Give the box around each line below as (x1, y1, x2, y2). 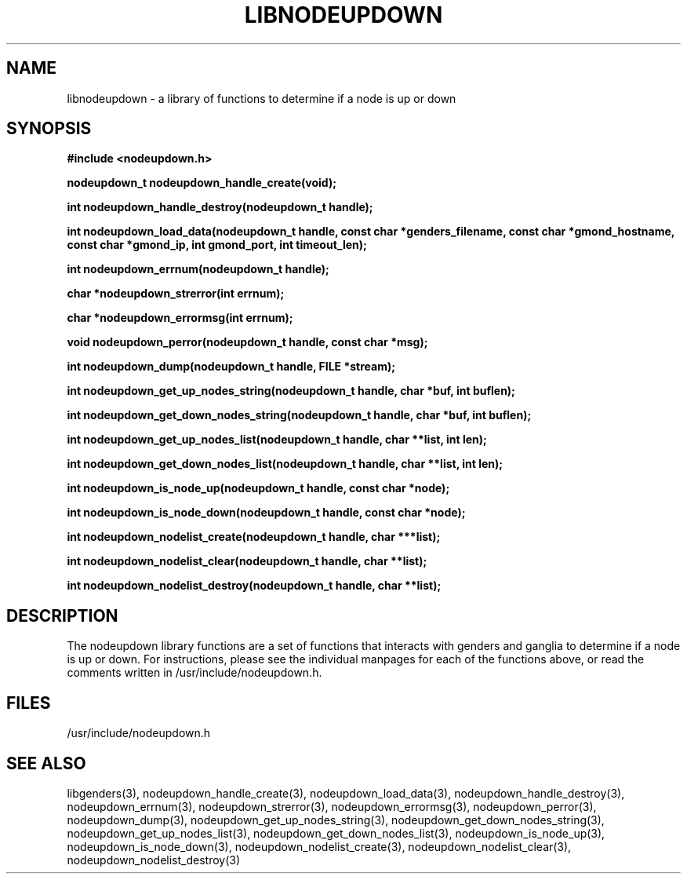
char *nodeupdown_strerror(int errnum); (67, 287, 285, 301)
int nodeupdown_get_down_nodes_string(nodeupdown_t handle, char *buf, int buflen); (67, 408, 532, 422)
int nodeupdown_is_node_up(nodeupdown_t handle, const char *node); (67, 481, 450, 495)
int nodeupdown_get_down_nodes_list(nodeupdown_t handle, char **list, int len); (67, 457, 503, 471)
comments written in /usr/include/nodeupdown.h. (67, 666, 322, 680)
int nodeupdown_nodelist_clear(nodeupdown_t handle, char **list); (67, 554, 427, 568)
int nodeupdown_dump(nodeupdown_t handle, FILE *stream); (67, 360, 396, 374)
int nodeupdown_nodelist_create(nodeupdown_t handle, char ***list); (67, 530, 441, 544)
